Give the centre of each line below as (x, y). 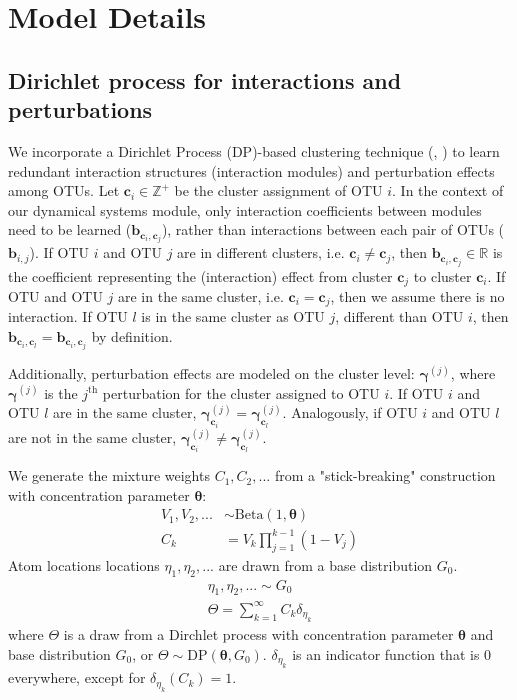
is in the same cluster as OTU (233, 316)
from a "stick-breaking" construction (385, 475)
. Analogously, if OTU (350, 412)
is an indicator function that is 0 (392, 653)
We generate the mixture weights (109, 475)
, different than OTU (399, 316)
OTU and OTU (55, 295)
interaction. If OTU (68, 316)
